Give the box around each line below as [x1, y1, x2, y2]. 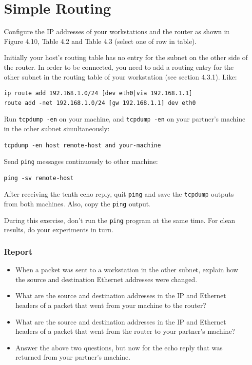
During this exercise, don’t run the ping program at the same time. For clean [4, 215, 235, 225]
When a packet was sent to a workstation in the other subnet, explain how [15, 264, 238, 275]
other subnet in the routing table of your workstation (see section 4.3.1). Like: [4, 71, 237, 81]
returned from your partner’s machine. [15, 352, 131, 362]
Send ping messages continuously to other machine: [4, 156, 158, 166]
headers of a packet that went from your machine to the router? [15, 300, 206, 310]
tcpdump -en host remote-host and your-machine [4, 142, 161, 149]
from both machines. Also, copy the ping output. [4, 199, 151, 209]
